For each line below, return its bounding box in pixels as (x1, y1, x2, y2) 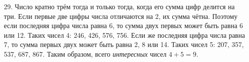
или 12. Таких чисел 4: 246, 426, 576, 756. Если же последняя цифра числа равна (4, 30, 245, 40)
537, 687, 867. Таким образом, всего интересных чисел (4, 48, 166, 59)
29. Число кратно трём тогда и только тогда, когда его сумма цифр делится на (4, 1, 235, 11)
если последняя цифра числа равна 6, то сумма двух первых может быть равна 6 (4, 20, 243, 31)
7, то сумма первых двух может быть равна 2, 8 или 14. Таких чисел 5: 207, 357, (4, 39, 244, 49)
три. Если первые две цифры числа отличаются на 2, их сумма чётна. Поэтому (4, 11, 238, 21)
